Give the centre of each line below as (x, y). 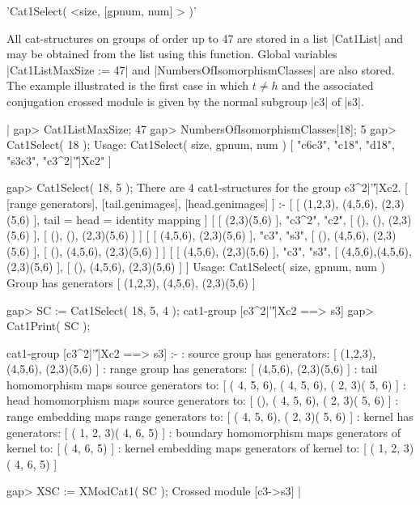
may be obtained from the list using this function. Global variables (172, 54)
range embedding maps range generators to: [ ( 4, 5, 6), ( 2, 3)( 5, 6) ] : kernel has (210, 416)
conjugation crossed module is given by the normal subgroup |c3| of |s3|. (185, 101)
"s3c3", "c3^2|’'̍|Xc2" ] (59, 160)
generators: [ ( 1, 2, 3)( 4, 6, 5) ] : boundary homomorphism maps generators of (204, 432)
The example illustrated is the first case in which (128, 85)
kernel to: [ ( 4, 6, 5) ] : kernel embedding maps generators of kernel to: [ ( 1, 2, (204, 448)
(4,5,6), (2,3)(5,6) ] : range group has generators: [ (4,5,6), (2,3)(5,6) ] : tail (192, 369)
